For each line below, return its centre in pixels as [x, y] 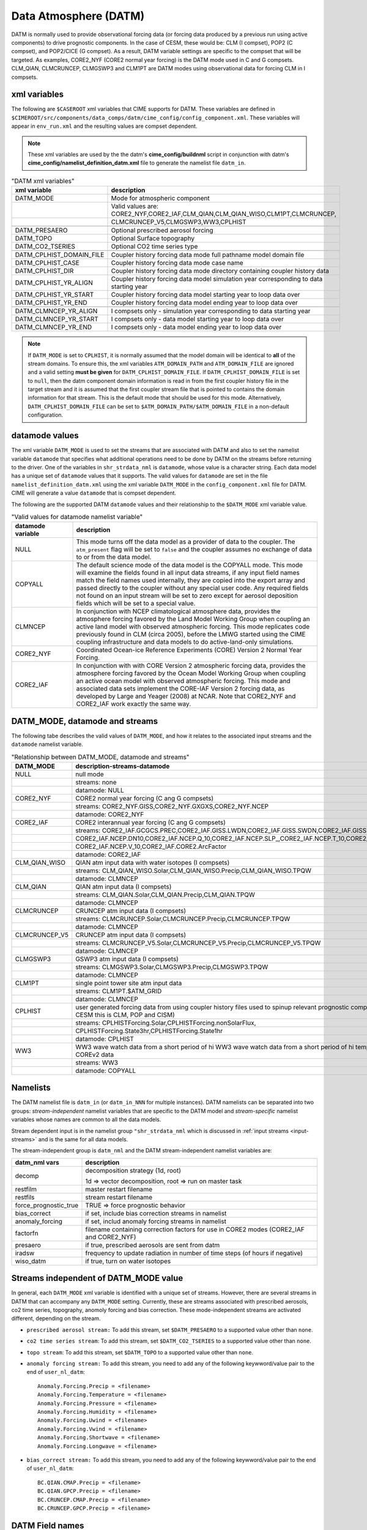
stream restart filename [119, 1197]
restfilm [26, 1189]
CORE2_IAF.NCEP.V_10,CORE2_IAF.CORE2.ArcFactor [151, 846]
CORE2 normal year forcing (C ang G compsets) [145, 798]
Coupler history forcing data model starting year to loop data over [206, 295]
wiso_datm [31, 1261]
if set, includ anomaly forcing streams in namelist [156, 1221]
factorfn [27, 1233]
